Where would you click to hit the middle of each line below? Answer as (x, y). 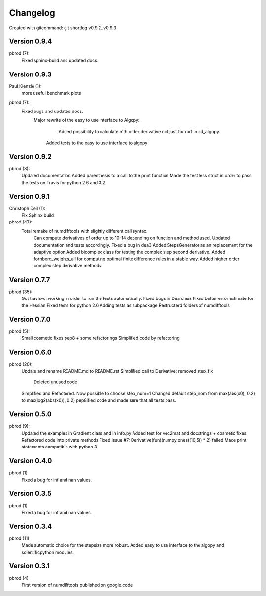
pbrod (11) (19, 538)
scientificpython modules (47, 552)
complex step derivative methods (68, 265)
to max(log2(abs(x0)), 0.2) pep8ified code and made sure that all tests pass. (99, 400)
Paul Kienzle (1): (25, 86)
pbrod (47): (21, 222)
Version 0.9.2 (30, 157)
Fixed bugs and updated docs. (52, 111)
